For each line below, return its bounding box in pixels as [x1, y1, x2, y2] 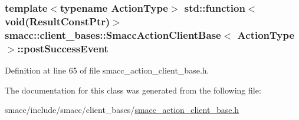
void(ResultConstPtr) [5, 14, 110, 28]
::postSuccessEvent [17, 41, 109, 55]
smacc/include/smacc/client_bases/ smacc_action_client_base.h [5, 104, 239, 116]
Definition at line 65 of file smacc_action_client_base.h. [5, 64, 209, 76]
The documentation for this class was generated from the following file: [5, 84, 261, 96]
